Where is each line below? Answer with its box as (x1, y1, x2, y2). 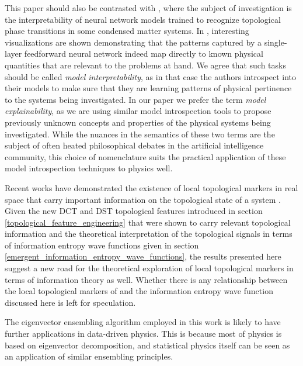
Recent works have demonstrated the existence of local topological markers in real (5, 181, 298, 194)
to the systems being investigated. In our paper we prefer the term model (5, 93, 266, 105)
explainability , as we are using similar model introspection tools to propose (5, 105, 271, 117)
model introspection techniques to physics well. (5, 162, 173, 174)
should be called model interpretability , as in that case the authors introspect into (5, 70, 297, 82)
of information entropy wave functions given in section (5, 239, 199, 251)
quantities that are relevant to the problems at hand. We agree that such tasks (5, 58, 286, 71)
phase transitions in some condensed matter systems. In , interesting (5, 25, 249, 37)
